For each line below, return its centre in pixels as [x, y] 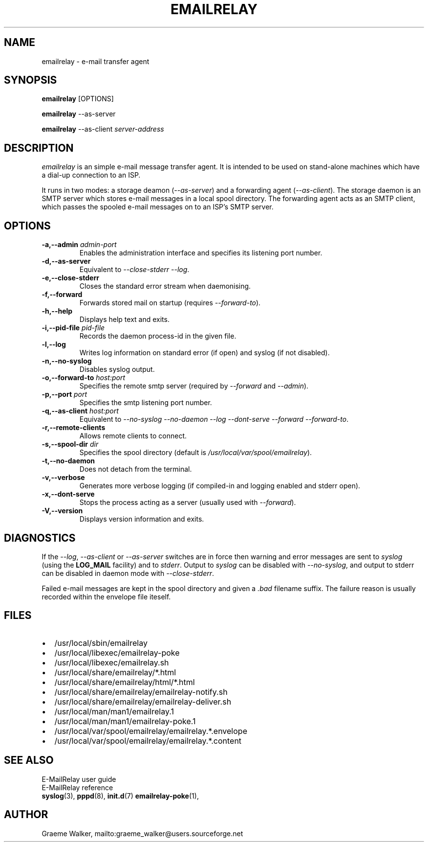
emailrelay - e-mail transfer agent [96, 61]
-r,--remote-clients [74, 428]
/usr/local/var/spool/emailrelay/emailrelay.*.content [148, 741]
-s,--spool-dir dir [70, 444]
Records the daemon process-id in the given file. [158, 336]
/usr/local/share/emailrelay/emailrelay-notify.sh [141, 692]
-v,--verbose [63, 478]
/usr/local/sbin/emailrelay [101, 643]
